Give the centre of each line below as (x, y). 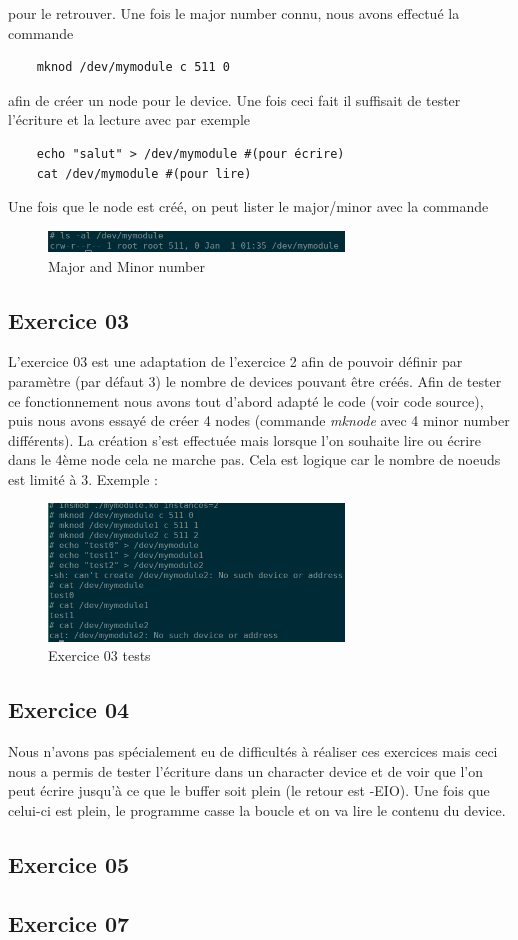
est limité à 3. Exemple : (83, 478)
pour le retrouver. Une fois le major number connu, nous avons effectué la (234, 13)
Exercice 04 (69, 709)
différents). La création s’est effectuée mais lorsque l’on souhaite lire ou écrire (244, 439)
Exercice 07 (69, 922)
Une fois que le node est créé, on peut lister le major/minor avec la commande (248, 206)
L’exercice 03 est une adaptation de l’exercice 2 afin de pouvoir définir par (235, 361)
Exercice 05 (69, 863)
